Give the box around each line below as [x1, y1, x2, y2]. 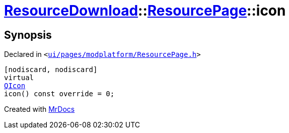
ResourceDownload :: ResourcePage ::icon [4, 2, 286, 19]
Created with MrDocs [4, 105, 75, 114]
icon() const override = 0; [4, 90, 115, 98]
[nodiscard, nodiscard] [4, 65, 98, 74]
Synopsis [4, 28, 52, 41]
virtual [4, 74, 34, 82]
